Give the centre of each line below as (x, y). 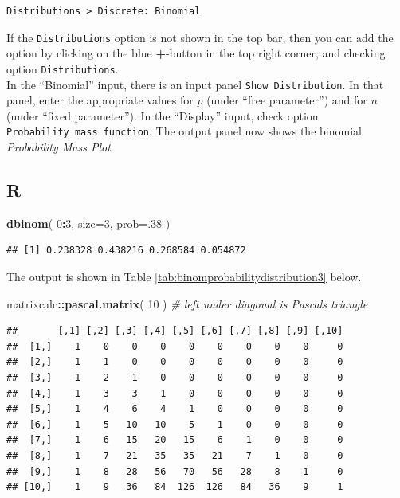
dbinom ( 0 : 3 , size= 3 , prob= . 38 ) (88, 223)
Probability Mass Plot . (60, 147)
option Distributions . (63, 68)
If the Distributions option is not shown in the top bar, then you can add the (200, 37)
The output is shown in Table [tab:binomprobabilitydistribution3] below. (184, 276)
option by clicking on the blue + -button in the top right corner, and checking (196, 53)
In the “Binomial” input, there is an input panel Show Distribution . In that (195, 84)
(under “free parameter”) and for (287, 100)
